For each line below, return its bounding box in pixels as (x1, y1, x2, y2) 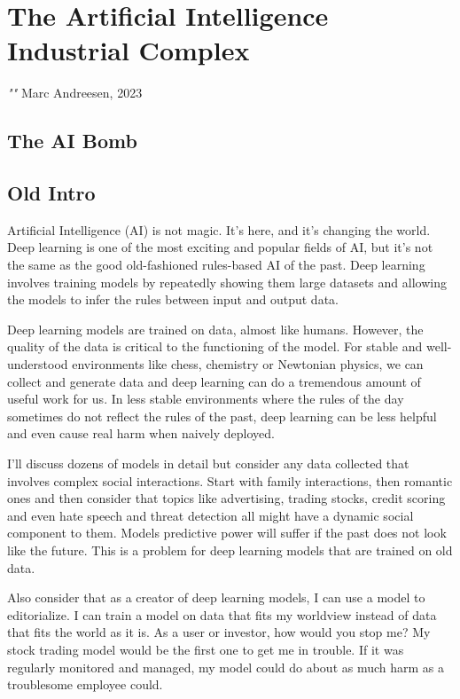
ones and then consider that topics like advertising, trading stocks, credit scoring (7, 489, 446, 507)
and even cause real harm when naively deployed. (7, 424, 275, 443)
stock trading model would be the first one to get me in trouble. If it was (7, 640, 404, 658)
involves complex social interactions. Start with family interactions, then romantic (7, 471, 453, 490)
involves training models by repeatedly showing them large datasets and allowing (7, 272, 447, 291)
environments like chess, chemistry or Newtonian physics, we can (72, 355, 424, 373)
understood (7, 355, 68, 373)
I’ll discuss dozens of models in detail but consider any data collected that (7, 454, 409, 473)
